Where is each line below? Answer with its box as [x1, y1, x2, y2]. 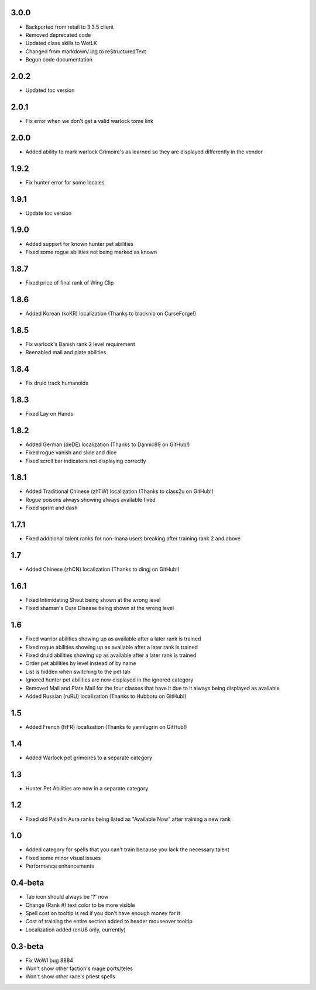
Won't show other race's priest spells [25, 973, 115, 980]
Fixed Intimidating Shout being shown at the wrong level [25, 596, 161, 603]
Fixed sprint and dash [25, 504, 78, 512]
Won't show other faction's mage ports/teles [25, 965, 133, 972]
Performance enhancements [25, 862, 95, 869]
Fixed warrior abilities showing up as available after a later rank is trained [25, 635, 201, 642]
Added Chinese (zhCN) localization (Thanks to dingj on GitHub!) [25, 566, 180, 573]
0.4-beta [11, 878, 44, 888]
